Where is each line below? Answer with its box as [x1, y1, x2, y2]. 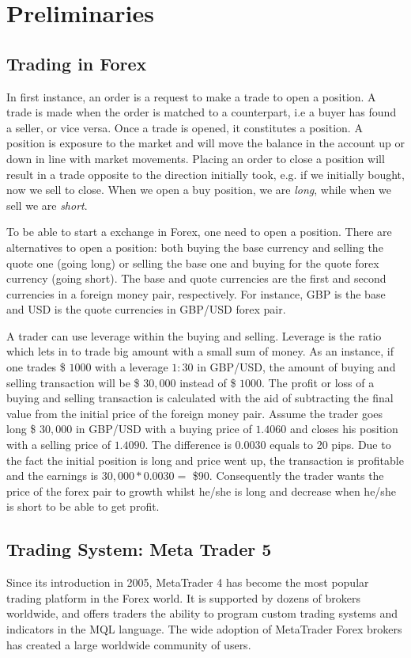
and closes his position [289, 420, 398, 437]
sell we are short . [6, 196, 88, 213]
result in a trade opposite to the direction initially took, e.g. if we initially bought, [6, 165, 405, 182]
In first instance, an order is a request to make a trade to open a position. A [6, 88, 376, 105]
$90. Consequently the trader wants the [192, 467, 384, 484]
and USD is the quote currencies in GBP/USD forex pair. [6, 301, 286, 318]
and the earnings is [6, 467, 99, 484]
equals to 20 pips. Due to [270, 436, 391, 453]
